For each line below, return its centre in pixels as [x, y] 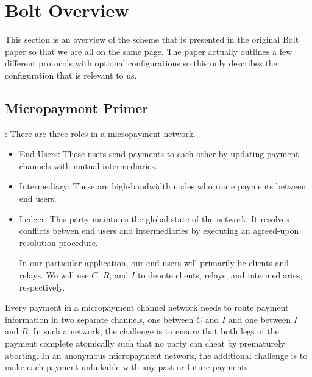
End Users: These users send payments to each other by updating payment [159, 154]
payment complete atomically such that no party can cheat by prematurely [145, 343]
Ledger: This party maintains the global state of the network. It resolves [154, 218]
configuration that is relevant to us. [71, 75]
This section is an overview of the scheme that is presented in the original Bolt [152, 39]
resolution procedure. [58, 242]
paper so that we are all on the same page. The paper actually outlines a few [149, 51]
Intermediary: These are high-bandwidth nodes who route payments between [162, 186]
